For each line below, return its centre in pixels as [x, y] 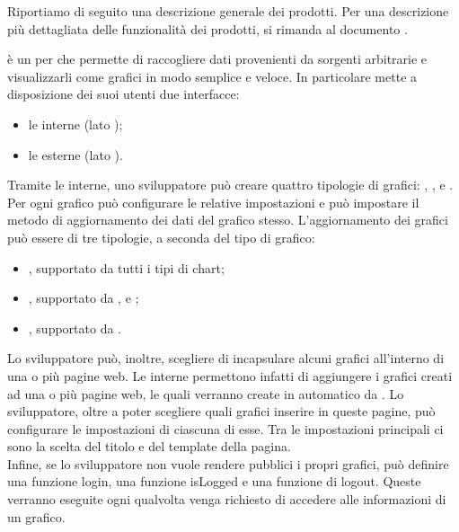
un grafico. [36, 516]
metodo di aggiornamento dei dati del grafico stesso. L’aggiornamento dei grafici [228, 220]
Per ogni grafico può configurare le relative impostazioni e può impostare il [213, 202]
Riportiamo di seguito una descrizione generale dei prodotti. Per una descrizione [228, 11]
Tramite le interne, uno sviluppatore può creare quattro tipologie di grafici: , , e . [230, 185]
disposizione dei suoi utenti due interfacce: [124, 94]
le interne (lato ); [75, 124]
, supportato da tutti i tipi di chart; [126, 267]
